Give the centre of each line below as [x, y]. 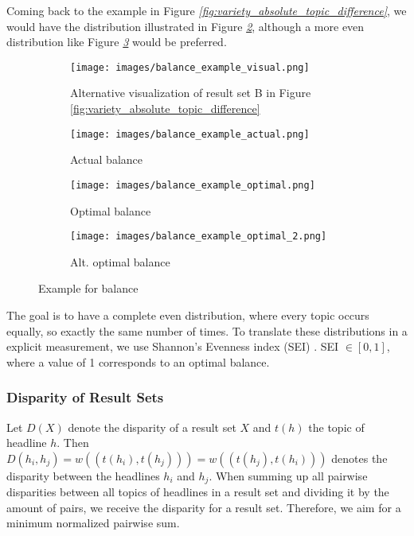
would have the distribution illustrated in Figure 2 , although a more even [186, 26]
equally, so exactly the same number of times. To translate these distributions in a [207, 330]
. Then [73, 443]
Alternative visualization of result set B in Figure [191, 93]
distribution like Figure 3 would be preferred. [117, 42]
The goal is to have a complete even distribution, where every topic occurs [188, 315]
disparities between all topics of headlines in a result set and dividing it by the [198, 492]
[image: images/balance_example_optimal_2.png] [199, 237]
